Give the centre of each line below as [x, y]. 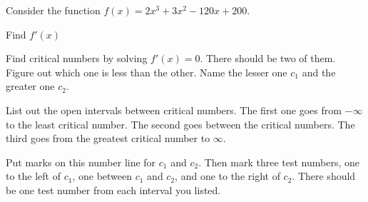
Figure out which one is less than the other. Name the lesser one [147, 72]
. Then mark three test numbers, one [279, 162]
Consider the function [53, 10]
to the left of [33, 176]
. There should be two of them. [268, 58]
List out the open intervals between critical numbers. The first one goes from [174, 110]
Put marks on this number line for [81, 162]
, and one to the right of [228, 176]
